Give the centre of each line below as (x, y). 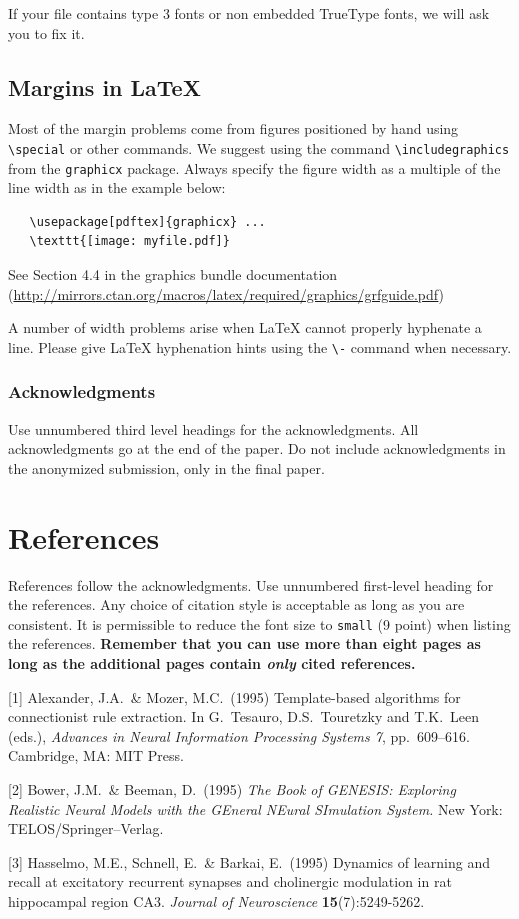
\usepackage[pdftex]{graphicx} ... (147, 221)
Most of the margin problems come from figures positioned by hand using (233, 128)
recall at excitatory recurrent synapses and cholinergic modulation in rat (230, 881)
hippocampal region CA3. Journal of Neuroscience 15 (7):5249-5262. (216, 901)
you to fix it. (46, 32)
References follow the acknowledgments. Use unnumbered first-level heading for (251, 584)
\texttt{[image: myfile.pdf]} (129, 241)
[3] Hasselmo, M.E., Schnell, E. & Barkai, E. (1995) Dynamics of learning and (249, 861)
